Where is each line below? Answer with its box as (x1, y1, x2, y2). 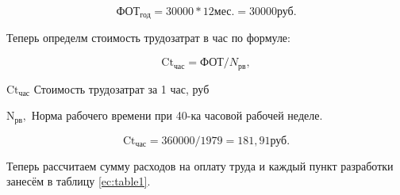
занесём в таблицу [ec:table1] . (6, 173, 151, 189)
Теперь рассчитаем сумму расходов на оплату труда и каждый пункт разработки (6, 157, 394, 174)
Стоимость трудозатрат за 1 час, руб (33, 80, 210, 97)
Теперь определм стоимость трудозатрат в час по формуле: (6, 29, 290, 46)
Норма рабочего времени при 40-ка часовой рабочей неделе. (31, 107, 323, 124)
